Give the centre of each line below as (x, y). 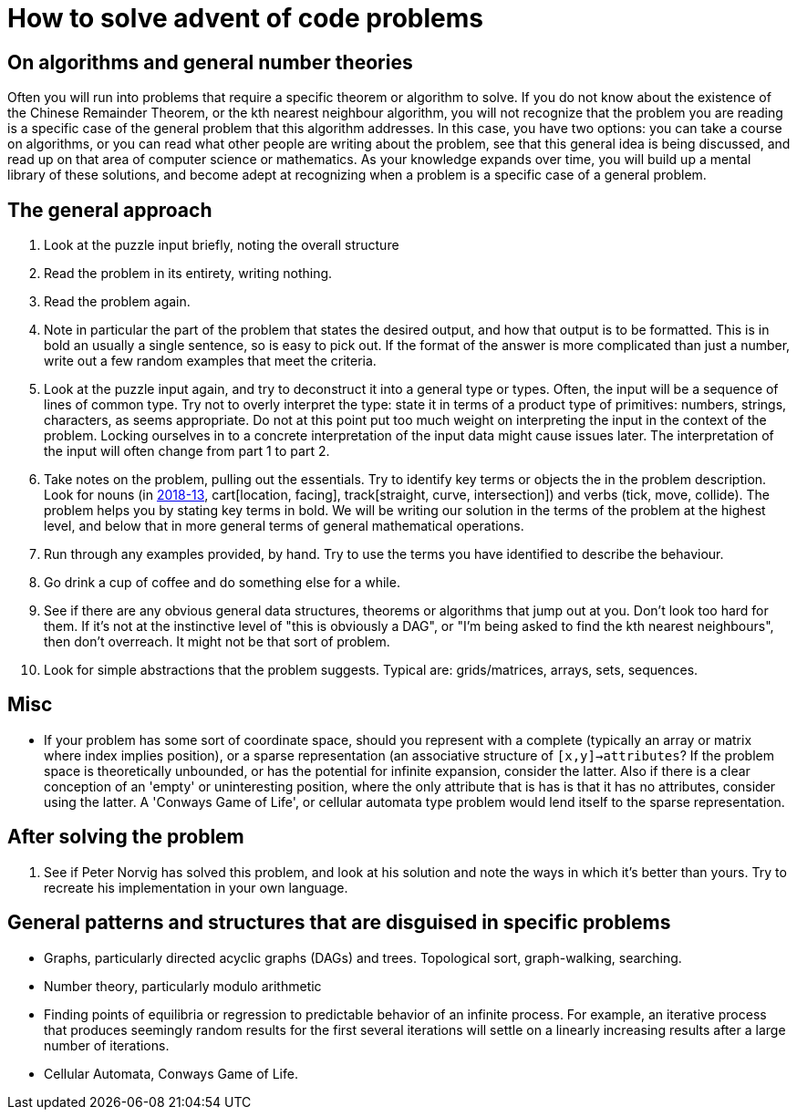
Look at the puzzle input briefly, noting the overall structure (222, 245)
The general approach (110, 210)
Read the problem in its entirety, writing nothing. (188, 274)
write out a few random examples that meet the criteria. (210, 361)
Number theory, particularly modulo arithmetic (183, 986)
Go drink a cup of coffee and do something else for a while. (222, 583)
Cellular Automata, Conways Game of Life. (171, 1073)
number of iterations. (107, 1045)
